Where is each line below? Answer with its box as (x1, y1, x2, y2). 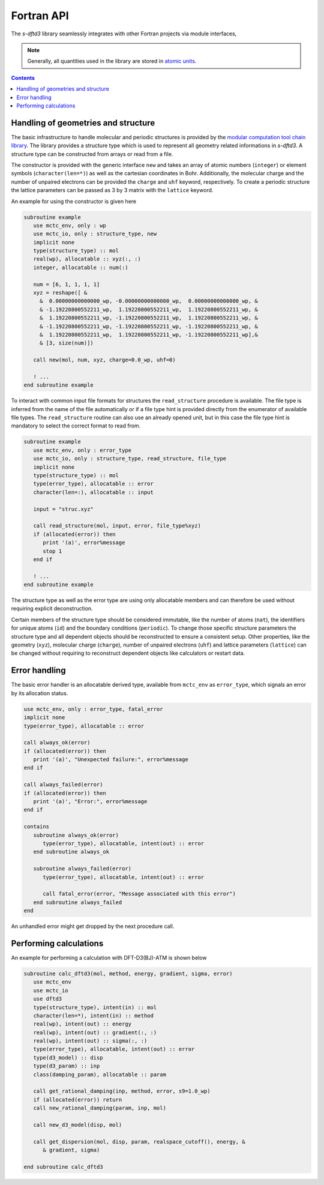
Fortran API (11, 9, 69, 22)
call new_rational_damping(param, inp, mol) (33, 1105, 166, 1112)
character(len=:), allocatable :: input (33, 489, 154, 495)
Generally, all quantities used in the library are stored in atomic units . (27, 58, 197, 65)
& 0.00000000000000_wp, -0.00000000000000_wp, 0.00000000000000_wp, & (39, 298, 258, 304)
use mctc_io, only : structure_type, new (33, 231, 157, 237)
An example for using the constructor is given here (11, 197, 137, 205)
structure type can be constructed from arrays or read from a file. (11, 150, 173, 157)
